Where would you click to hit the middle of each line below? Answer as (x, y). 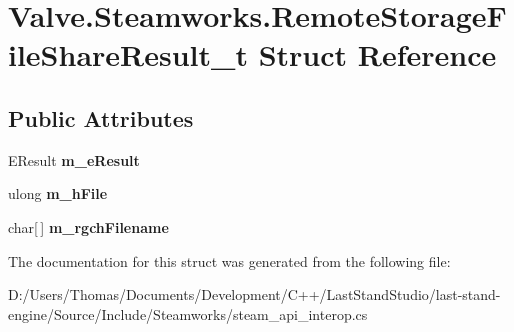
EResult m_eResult (74, 159)
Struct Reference (377, 54)
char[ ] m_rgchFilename (88, 226)
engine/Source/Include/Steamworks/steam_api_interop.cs (188, 313)
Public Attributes (101, 117)
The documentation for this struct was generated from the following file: (229, 260)
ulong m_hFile (58, 193)
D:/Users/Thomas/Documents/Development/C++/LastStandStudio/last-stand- (254, 294)
